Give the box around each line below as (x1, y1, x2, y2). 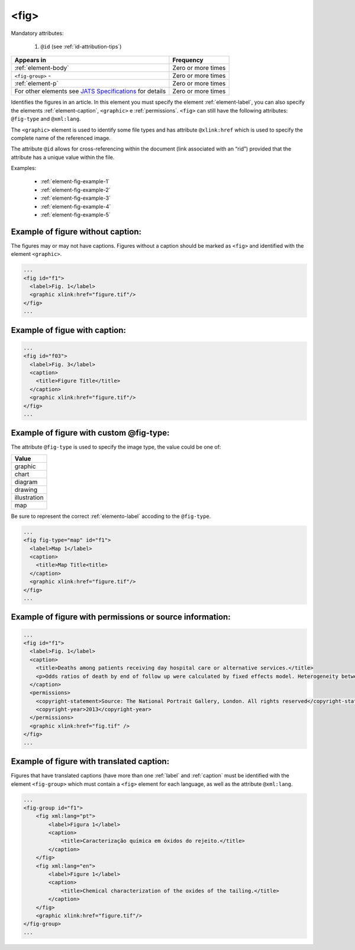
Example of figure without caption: (11, 226, 142, 236)
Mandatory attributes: (11, 30, 64, 37)
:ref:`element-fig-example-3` (40, 194, 111, 201)
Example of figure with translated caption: (11, 756, 170, 767)
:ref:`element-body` (14, 64, 69, 72)
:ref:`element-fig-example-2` (40, 186, 111, 193)
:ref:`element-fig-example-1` (40, 178, 110, 185)
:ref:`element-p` (14, 79, 59, 88)
